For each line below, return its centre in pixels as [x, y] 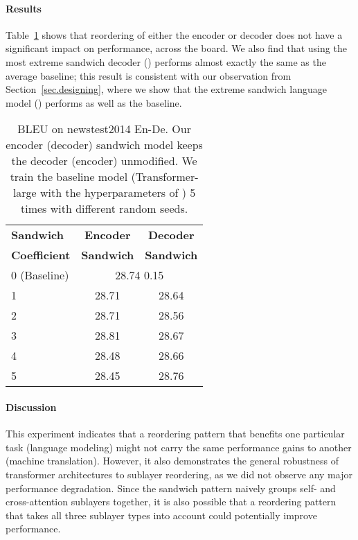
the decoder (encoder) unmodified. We [104, 161]
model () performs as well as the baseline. [94, 102]
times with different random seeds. [104, 209]
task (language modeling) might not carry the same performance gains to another [179, 447]
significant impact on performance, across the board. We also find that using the [176, 48]
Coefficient [41, 255]
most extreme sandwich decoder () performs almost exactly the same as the [166, 61]
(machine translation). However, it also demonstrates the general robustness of [172, 461]
